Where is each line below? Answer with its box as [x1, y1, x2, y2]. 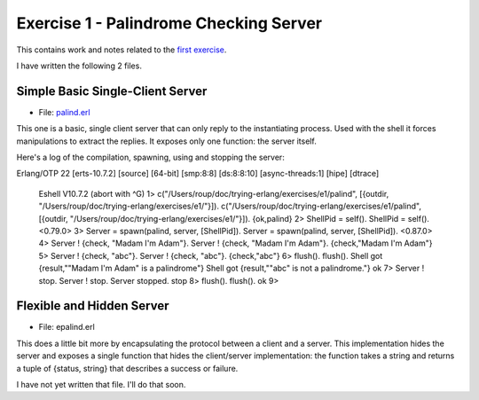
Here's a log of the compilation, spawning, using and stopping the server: [16, 152, 286, 163]
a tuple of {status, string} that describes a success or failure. [16, 363, 239, 373]
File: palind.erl [38, 106, 90, 117]
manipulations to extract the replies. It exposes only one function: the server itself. [16, 136, 317, 146]
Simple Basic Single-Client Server [16, 83, 208, 98]
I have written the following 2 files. [16, 60, 142, 71]
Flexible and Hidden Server [16, 298, 169, 314]
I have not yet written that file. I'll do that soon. [16, 380, 186, 389]
